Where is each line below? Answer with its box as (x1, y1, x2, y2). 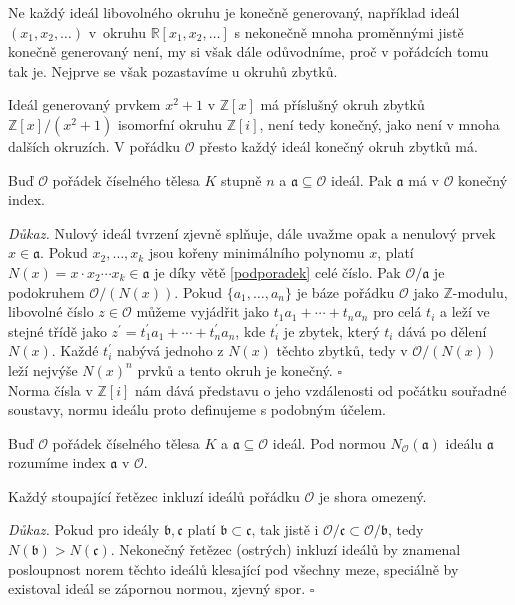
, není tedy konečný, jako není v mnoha (259, 113, 500, 134)
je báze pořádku (296, 281, 395, 302)
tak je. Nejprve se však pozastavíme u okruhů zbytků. (8, 60, 338, 81)
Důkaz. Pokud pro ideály (8, 519, 160, 540)
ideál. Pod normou (272, 432, 386, 453)
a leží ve (439, 301, 490, 322)
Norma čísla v (8, 379, 93, 400)
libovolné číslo (8, 301, 94, 322)
